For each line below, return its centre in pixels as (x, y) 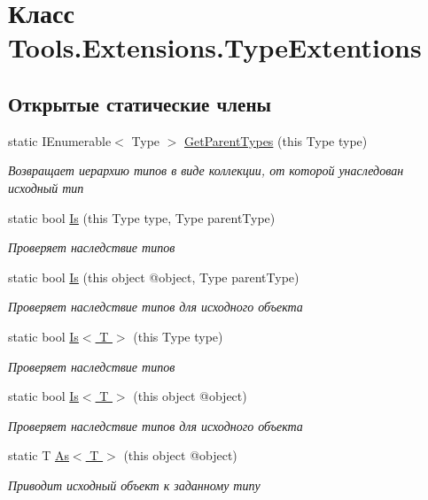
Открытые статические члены (140, 103)
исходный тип (46, 187)
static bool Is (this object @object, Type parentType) (154, 277)
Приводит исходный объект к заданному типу (134, 485)
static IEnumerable (60, 140)
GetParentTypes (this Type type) (276, 140)
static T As (39, 455)
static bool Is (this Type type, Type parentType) (142, 217)
